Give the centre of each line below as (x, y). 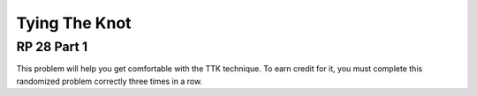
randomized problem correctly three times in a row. (110, 81)
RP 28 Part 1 (52, 47)
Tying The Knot (74, 23)
